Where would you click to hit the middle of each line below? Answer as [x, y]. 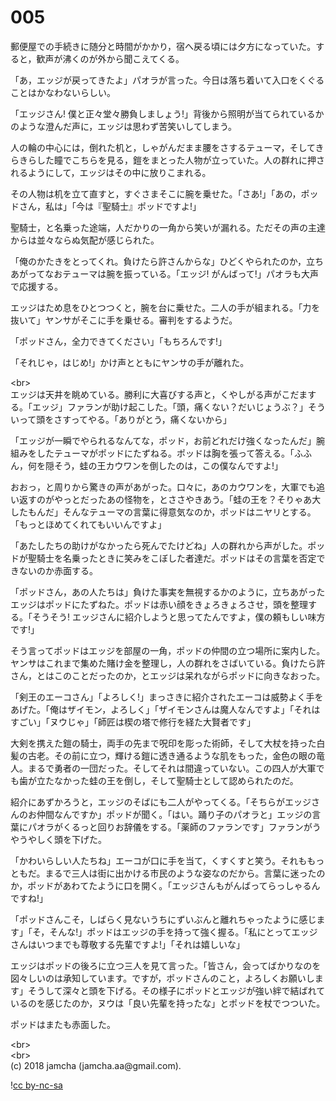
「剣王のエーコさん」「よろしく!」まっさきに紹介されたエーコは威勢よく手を [167, 697]
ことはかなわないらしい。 [63, 92]
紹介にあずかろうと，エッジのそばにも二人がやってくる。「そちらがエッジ [161, 802]
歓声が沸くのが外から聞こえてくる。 [110, 58]
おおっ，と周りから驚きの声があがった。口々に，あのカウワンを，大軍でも [163, 487]
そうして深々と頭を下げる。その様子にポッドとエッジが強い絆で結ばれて [176, 990]
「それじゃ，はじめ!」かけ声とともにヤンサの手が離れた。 [130, 362]
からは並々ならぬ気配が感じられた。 [85, 240]
